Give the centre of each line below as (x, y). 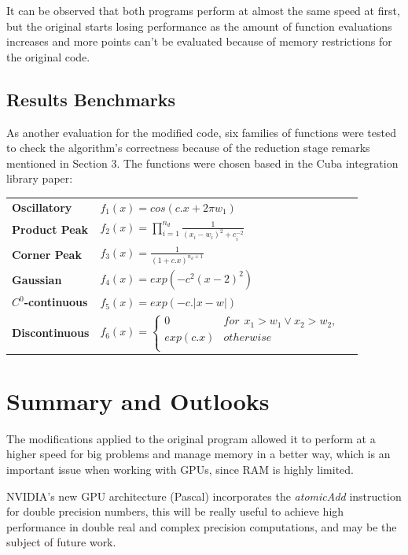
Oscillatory (42, 207)
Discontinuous (51, 332)
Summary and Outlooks (138, 400)
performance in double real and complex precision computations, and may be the (202, 526)
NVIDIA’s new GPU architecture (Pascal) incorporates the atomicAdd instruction (204, 496)
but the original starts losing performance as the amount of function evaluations (199, 26)
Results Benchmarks (91, 99)
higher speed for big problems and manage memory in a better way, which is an (198, 454)
